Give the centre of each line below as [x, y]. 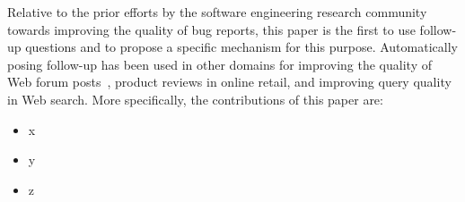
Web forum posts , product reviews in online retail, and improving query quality [229, 82]
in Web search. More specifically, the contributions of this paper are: [195, 99]
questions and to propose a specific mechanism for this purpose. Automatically [241, 47]
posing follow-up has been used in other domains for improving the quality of [219, 64]
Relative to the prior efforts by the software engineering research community [217, 12]
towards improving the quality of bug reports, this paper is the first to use [211, 29]
